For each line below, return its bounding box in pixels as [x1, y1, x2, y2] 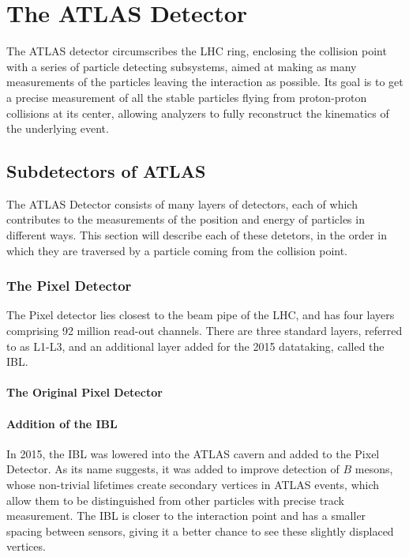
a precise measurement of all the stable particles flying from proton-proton [6, 88, 367, 105]
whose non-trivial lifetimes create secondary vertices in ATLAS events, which [6, 476, 380, 493]
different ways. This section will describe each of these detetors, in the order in [6, 227, 388, 243]
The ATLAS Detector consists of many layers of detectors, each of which [6, 195, 358, 212]
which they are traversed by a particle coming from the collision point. [6, 242, 348, 258]
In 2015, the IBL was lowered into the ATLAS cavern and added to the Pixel [6, 445, 380, 461]
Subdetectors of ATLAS [6, 159, 206, 183]
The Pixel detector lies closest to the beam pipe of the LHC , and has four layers [6, 307, 395, 323]
